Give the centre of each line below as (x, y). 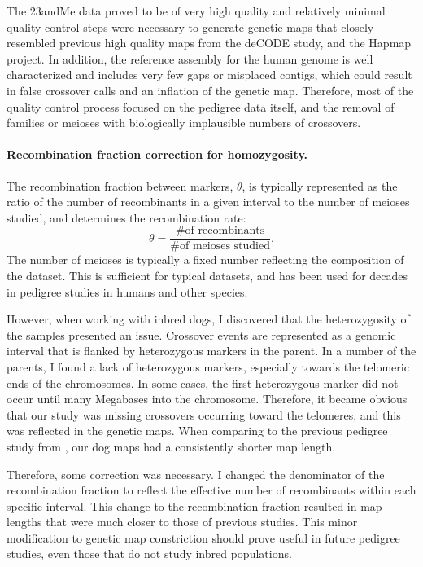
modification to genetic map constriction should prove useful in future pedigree (203, 537)
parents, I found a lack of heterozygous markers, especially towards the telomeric (208, 366)
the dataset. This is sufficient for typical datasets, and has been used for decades (207, 275)
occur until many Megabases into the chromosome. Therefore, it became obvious (207, 399)
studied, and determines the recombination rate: (126, 217)
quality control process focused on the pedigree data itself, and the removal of (201, 106)
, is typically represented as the (320, 185)
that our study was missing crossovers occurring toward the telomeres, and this (204, 414)
